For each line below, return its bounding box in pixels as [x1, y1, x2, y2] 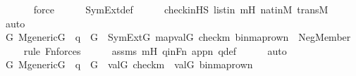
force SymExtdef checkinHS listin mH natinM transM [33, 2, 329, 16]
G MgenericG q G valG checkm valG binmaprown [5, 57, 253, 72]
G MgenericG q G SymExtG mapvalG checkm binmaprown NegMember [5, 30, 351, 44]
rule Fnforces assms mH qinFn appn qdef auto [23, 43, 287, 58]
